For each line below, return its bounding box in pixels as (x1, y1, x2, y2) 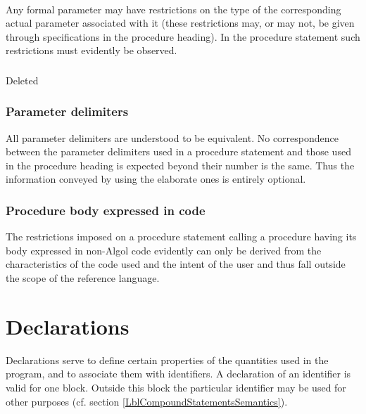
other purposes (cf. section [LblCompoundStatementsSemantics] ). (6, 394, 288, 408)
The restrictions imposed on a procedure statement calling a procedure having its (6, 229, 357, 244)
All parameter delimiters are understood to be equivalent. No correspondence (6, 130, 339, 145)
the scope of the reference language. (6, 271, 160, 285)
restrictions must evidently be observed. (6, 43, 177, 58)
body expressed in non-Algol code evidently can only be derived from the (6, 242, 322, 257)
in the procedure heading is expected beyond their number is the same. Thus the (6, 157, 355, 172)
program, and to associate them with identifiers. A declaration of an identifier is (6, 366, 351, 381)
